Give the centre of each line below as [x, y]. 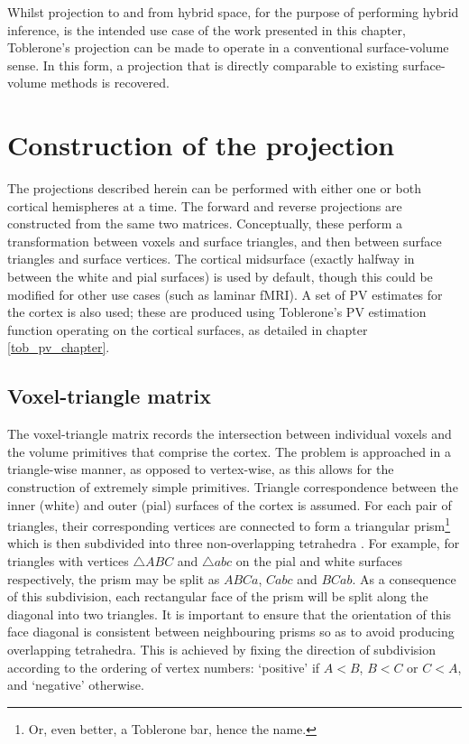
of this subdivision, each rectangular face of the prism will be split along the [218, 596]
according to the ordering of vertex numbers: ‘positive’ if [164, 667]
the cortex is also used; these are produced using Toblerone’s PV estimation [217, 312]
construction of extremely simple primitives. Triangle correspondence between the [233, 487]
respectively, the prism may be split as [114, 578]
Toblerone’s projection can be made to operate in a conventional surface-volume [228, 47]
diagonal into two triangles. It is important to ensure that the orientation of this [230, 614]
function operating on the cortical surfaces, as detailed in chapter [188, 329]
